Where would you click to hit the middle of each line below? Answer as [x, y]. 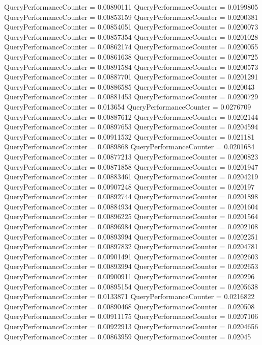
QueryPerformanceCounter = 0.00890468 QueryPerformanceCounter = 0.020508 [129, 306]
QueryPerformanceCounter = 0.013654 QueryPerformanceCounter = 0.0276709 [128, 106]
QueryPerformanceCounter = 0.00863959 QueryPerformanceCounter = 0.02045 [128, 336]
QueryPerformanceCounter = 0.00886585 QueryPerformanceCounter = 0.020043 [129, 86]
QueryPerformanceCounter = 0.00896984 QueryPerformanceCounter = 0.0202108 [131, 227]
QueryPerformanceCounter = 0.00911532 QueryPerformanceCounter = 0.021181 [129, 136]
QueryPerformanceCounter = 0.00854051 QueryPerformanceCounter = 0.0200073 [131, 27]
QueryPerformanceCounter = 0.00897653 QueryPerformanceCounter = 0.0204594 [131, 127]
